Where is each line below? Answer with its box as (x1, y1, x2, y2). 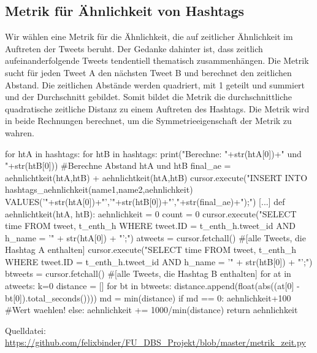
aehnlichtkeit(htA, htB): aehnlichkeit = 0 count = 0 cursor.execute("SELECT (5, 207, 297, 220)
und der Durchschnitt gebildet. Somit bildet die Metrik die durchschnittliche (5, 90, 292, 103)
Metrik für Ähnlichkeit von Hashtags (5, 1, 245, 20)
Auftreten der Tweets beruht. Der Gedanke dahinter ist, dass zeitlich (5, 42, 263, 55)
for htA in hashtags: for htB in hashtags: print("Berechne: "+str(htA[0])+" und (5, 147, 302, 160)
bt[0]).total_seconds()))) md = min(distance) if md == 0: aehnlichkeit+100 (5, 291, 291, 304)
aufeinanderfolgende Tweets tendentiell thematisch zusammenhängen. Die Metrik (5, 54, 309, 67)
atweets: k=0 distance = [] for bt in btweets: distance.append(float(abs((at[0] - (5, 279, 300, 292)
